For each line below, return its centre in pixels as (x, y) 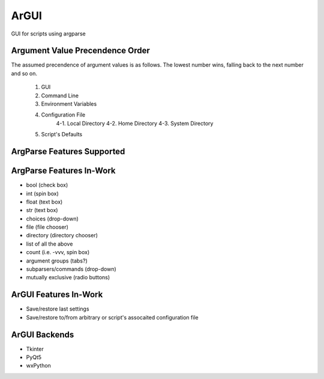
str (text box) (42, 210)
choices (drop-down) (52, 219)
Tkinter (35, 349)
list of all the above (49, 244)
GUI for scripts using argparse (49, 34)
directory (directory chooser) (62, 235)
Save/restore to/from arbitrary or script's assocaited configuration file (112, 317)
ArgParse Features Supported (68, 151)
